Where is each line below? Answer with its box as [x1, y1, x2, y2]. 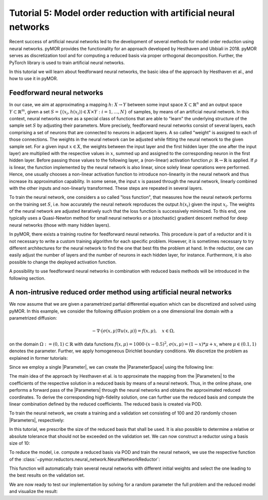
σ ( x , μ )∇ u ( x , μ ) [102, 328, 135, 334]
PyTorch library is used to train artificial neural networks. [9, 60, 125, 66]
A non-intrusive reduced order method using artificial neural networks [9, 288, 232, 297]
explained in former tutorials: [9, 355, 68, 361]
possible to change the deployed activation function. [9, 259, 117, 265]
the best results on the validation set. [9, 472, 85, 478]
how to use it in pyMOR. [9, 76, 58, 82]
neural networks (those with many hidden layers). [9, 222, 111, 228]
